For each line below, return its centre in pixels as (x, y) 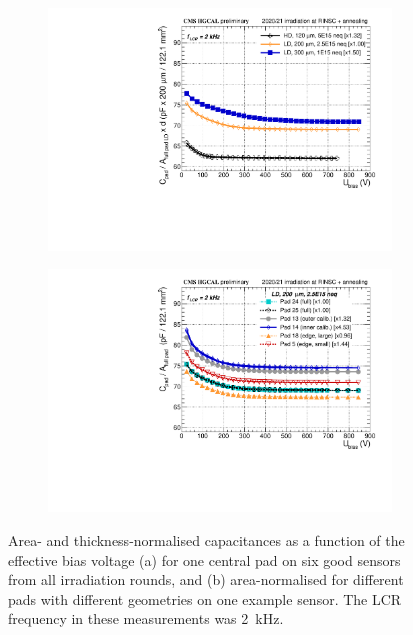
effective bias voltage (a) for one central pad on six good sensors (204, 559)
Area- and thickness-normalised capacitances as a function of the (206, 539)
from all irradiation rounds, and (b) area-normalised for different (206, 579)
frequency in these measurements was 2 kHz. (146, 618)
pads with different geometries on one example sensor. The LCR (205, 598)
